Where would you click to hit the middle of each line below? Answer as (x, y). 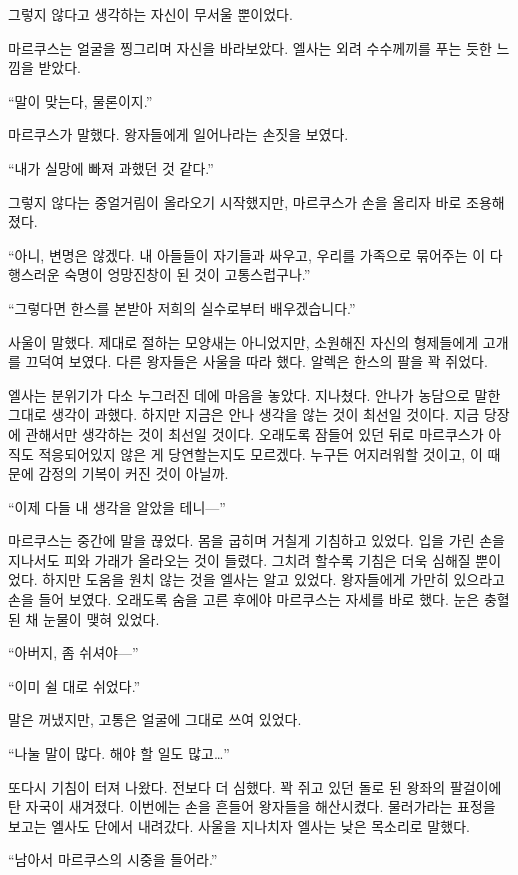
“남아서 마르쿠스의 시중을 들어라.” (113, 859)
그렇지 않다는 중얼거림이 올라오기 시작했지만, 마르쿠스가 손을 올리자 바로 (235, 201)
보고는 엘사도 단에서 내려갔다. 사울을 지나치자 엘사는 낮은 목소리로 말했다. (239, 825)
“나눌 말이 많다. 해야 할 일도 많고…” (119, 753)
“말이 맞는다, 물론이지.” (80, 100)
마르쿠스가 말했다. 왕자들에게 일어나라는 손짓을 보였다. (178, 134)
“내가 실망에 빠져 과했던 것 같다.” (111, 167)
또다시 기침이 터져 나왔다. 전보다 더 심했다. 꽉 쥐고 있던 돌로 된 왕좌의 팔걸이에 (255, 786)
